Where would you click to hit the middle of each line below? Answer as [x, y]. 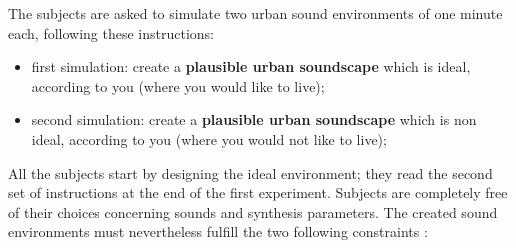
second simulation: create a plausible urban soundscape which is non [254, 119]
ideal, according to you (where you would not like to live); [209, 138]
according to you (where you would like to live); [178, 85]
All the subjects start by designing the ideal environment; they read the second [250, 172]
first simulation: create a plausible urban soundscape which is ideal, [251, 66]
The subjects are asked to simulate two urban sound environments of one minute [255, 13]
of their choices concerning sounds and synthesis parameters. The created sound [253, 211]
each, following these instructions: [111, 32]
